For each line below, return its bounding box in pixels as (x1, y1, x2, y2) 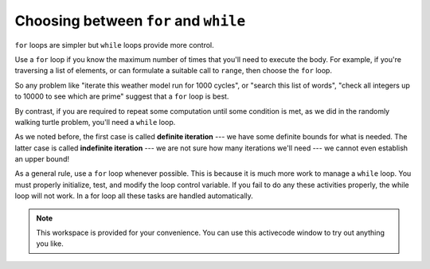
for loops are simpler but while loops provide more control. (14, 40, 214, 49)
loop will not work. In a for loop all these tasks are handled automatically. (14, 191, 254, 201)
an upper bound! (14, 154, 69, 164)
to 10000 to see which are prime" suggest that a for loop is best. (14, 92, 229, 101)
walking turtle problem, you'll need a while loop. (14, 117, 176, 127)
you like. (36, 239, 64, 248)
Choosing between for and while (14, 12, 246, 29)
